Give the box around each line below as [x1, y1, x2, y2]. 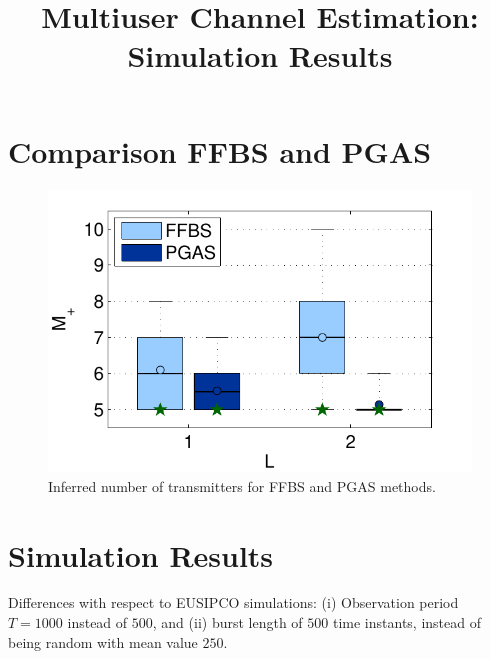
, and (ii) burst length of [152, 612, 303, 633]
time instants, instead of [332, 612, 481, 633]
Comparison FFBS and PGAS [8, 130, 432, 171]
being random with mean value [8, 631, 198, 652]
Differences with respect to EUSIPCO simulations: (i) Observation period [8, 592, 459, 613]
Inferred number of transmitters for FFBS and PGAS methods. [48, 475, 436, 496]
